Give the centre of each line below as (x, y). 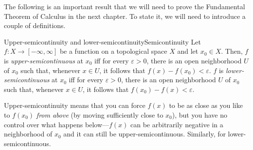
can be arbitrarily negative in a (177, 124)
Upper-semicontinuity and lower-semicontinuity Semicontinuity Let (102, 41)
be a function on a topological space (113, 51)
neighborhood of (28, 134)
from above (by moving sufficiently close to (100, 114)
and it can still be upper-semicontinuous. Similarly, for (145, 134)
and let (188, 51)
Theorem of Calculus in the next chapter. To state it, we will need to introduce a (125, 16)
